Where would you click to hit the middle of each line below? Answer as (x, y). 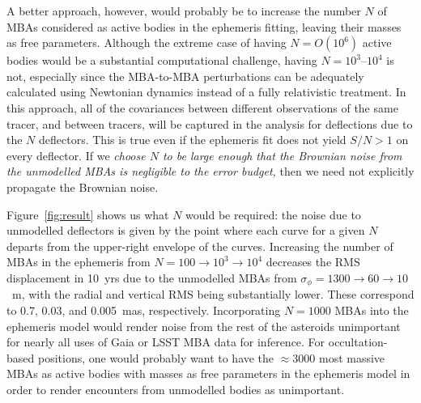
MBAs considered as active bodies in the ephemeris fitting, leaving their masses (204, 26)
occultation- (358, 342)
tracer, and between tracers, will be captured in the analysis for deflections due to (210, 123)
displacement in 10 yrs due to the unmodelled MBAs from (152, 277)
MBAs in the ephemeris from (79, 262)
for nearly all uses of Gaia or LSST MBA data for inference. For (166, 342)
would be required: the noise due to (273, 214)
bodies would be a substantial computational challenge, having (162, 60)
